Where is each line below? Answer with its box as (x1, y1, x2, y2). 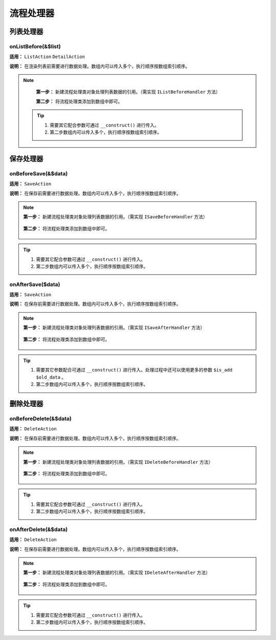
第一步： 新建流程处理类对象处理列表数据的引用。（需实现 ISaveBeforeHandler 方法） (23, 214, 208, 220)
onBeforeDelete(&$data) (9, 415, 72, 422)
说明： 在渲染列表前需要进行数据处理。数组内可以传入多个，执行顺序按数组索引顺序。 (9, 63, 190, 69)
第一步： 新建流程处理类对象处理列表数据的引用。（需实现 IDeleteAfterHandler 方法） (23, 569, 211, 576)
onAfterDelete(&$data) (9, 526, 68, 533)
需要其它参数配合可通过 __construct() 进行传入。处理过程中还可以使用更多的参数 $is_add (36, 367, 233, 373)
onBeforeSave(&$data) (9, 170, 68, 177)
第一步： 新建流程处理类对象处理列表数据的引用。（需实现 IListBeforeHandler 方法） (36, 89, 221, 95)
